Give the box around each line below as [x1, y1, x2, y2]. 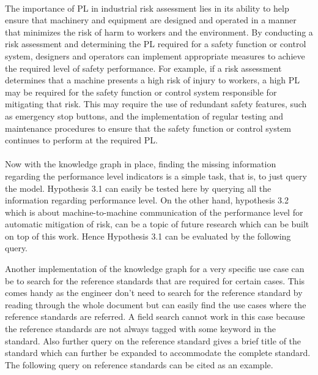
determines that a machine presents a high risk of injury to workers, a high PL [5, 74, 300, 86]
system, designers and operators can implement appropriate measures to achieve [5, 49, 305, 62]
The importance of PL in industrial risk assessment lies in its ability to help [5, 1, 289, 14]
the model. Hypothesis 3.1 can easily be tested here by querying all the [5, 181, 272, 194]
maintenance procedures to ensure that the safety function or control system [5, 121, 292, 134]
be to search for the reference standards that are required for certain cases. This [5, 274, 305, 287]
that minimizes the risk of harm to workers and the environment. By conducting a [5, 25, 313, 38]
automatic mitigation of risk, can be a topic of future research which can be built [5, 218, 309, 230]
